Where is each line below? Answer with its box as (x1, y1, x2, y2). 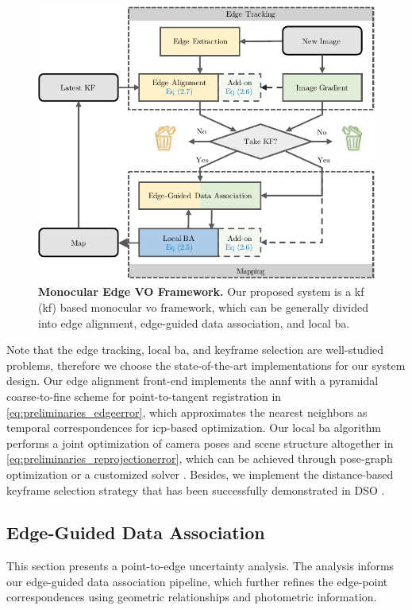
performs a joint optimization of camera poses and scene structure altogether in (6, 434, 394, 451)
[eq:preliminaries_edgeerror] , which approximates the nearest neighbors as (6, 403, 368, 420)
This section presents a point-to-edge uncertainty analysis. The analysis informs (6, 558, 395, 574)
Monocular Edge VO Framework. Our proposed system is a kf (38, 283, 364, 300)
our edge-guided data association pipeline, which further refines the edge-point (6, 573, 388, 589)
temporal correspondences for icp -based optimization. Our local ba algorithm (6, 419, 381, 436)
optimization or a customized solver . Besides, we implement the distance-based (6, 465, 394, 482)
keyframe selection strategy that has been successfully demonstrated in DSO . (6, 481, 385, 498)
